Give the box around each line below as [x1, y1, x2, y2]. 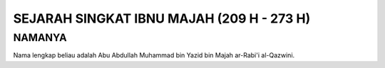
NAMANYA [13, 31, 67, 44]
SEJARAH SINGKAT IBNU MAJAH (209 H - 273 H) [13, 11, 311, 26]
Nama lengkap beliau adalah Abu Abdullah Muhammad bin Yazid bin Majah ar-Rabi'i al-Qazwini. [13, 51, 295, 59]
